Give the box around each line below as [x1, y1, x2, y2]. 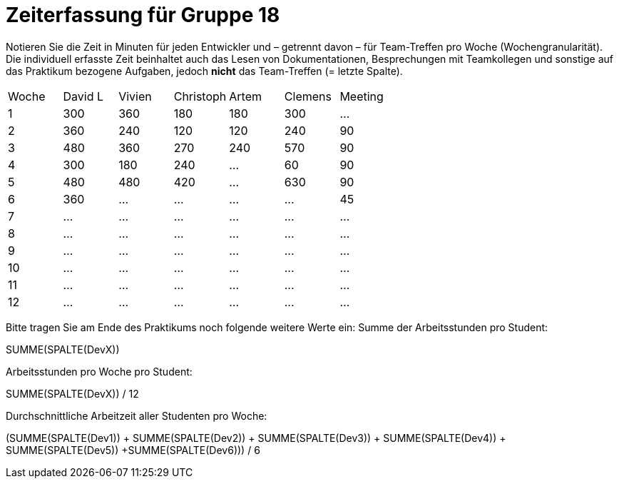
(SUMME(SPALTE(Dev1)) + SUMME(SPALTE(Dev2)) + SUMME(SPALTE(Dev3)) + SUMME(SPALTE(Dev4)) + [6, 431, 506, 444]
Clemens [284, 89, 332, 104]
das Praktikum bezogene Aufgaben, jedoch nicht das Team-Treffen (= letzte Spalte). [6, 64, 403, 77]
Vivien [118, 89, 152, 104]
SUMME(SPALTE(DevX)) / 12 [6, 387, 139, 400]
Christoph [173, 89, 227, 104]
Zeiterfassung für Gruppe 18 [6, 3, 280, 27]
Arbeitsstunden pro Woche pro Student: [6, 365, 193, 378]
